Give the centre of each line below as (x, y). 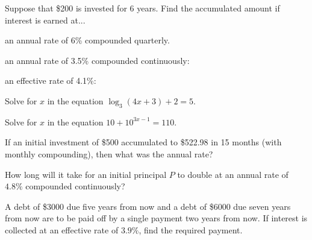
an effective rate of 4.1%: (51, 81)
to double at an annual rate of (233, 174)
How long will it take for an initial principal (86, 174)
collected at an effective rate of (62, 229)
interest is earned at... (45, 20)
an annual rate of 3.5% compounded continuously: (97, 60)
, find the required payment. (191, 229)
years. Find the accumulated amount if (208, 8)
